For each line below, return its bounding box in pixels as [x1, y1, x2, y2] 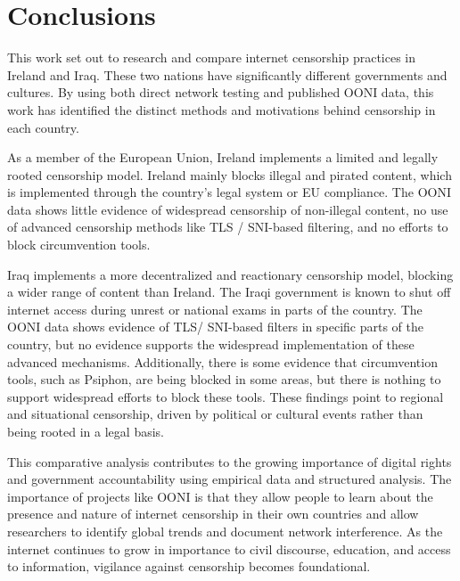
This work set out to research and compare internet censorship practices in [7, 48, 416, 67]
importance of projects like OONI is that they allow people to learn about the [7, 487, 433, 505]
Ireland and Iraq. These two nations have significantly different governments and [7, 65, 448, 84]
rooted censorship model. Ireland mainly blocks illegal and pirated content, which [7, 165, 452, 184]
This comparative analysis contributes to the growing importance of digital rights [7, 452, 452, 471]
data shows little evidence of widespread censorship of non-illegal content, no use [7, 200, 448, 218]
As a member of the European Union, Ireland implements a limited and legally [7, 148, 439, 167]
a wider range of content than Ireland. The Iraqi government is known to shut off [7, 282, 451, 301]
